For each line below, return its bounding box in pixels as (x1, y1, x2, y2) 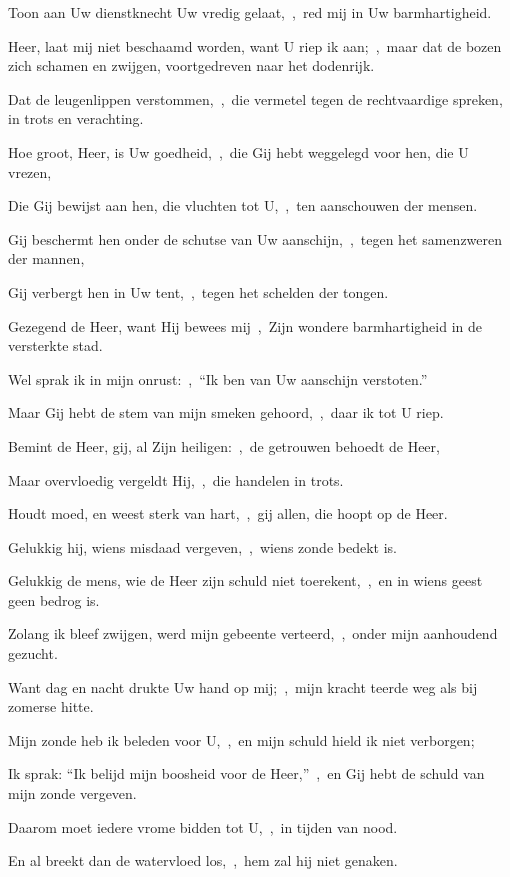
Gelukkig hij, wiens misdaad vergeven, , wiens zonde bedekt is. (8, 536, 397, 557)
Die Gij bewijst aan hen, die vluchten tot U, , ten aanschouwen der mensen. (8, 195, 478, 216)
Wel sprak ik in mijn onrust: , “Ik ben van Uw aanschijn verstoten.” (8, 368, 428, 389)
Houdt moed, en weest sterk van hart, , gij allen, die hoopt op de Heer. (8, 503, 448, 524)
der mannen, (8, 248, 85, 269)
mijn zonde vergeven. (8, 783, 137, 804)
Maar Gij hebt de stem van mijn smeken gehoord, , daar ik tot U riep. (8, 402, 444, 423)
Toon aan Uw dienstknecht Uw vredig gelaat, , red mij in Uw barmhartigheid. (8, 2, 492, 22)
